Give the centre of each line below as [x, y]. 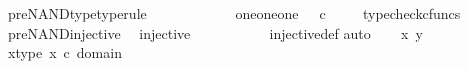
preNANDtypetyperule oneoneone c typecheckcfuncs [234, 13]
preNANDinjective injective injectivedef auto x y [215, 32]
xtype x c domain [64, 52]
